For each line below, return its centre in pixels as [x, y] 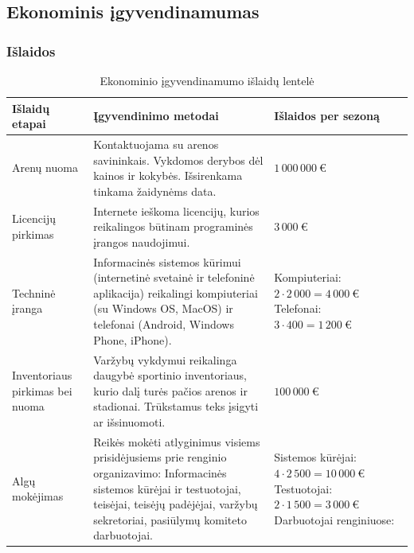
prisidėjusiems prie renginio [160, 457]
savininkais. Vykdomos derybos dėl [178, 160]
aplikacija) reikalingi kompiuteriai [176, 292]
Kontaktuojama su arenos [156, 144]
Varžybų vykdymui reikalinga [165, 359]
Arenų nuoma [45, 167]
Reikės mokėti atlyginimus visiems [177, 441]
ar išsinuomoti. [129, 421]
